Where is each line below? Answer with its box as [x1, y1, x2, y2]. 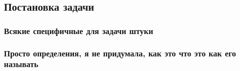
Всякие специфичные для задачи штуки [4, 24, 153, 36]
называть [4, 58, 39, 70]
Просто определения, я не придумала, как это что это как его [4, 47, 236, 59]
